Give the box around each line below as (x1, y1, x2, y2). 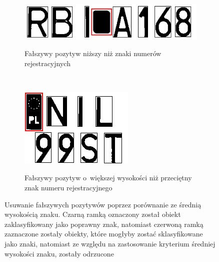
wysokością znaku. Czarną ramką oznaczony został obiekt (4, 209, 181, 219)
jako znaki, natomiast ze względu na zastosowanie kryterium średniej (4, 238, 215, 248)
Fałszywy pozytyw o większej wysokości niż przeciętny (24, 172, 192, 183)
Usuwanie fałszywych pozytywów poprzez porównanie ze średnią (4, 199, 201, 209)
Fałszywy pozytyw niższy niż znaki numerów (24, 48, 161, 59)
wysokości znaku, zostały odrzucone (4, 248, 114, 258)
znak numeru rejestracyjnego (24, 182, 112, 193)
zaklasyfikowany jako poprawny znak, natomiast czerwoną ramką (4, 218, 203, 229)
